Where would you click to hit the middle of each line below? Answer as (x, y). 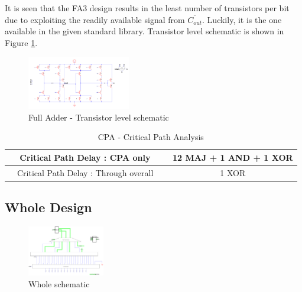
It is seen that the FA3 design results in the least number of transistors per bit (147, 8)
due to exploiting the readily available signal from (95, 19)
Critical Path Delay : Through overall (85, 172)
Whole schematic (59, 283)
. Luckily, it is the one (242, 19)
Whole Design (48, 207)
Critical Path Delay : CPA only (85, 157)
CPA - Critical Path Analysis (151, 137)
